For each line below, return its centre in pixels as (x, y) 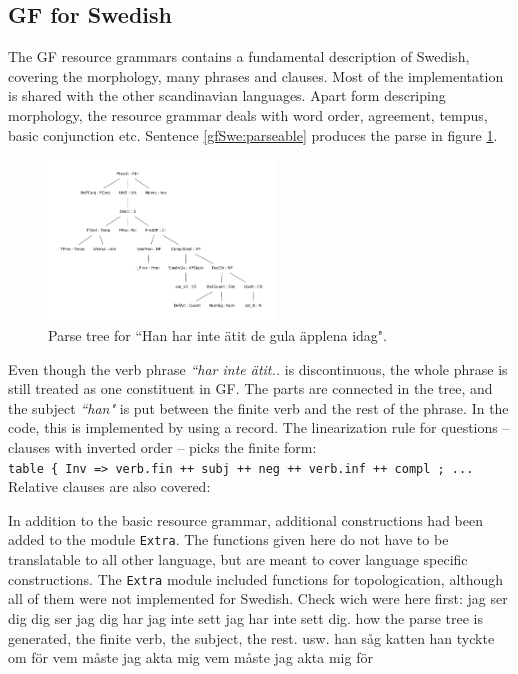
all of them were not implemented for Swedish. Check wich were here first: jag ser (258, 598)
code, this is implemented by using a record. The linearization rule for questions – (259, 427)
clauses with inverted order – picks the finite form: (162, 446)
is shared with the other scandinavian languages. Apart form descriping (227, 95)
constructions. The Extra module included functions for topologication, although (256, 578)
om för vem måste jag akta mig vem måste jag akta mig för (190, 657)
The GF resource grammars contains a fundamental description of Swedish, (239, 56)
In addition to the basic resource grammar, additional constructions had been (245, 519)
